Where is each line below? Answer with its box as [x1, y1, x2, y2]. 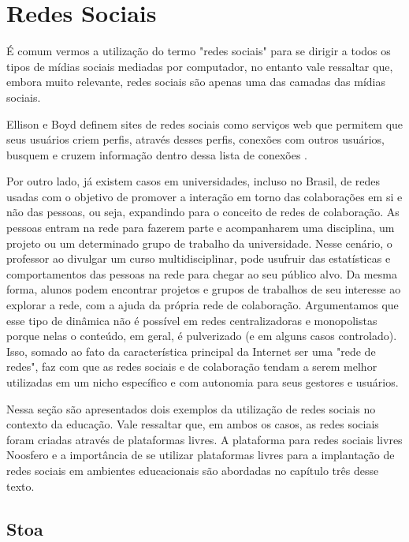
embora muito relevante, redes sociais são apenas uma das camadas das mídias [6, 73, 386, 90]
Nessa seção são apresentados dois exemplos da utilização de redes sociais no [6, 400, 376, 417]
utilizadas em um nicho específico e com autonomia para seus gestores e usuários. [6, 374, 399, 390]
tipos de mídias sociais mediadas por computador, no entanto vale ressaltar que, [6, 58, 393, 74]
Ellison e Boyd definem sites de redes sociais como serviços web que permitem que [6, 115, 403, 132]
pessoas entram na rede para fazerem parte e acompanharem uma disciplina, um [6, 219, 395, 236]
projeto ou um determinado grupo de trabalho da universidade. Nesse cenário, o [6, 234, 392, 251]
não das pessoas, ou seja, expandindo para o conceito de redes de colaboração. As [6, 204, 400, 220]
